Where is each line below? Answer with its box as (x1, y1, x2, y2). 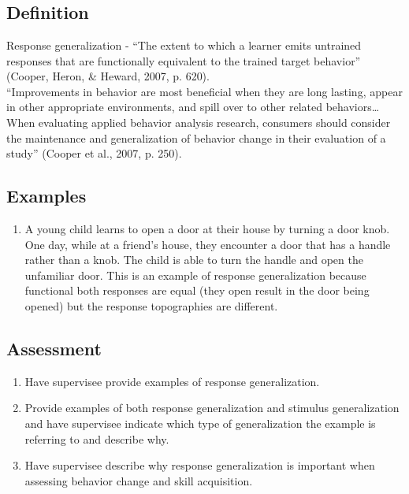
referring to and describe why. (24, 430, 169, 447)
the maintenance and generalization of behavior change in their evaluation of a (6, 129, 386, 146)
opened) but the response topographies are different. (24, 297, 278, 314)
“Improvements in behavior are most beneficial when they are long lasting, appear (6, 83, 403, 99)
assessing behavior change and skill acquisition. (24, 472, 253, 488)
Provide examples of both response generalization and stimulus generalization (24, 399, 400, 416)
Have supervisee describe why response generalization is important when (24, 457, 375, 474)
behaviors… (325, 98, 380, 115)
